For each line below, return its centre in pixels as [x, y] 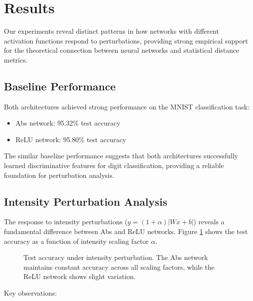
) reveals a [209, 222]
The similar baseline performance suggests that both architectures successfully [121, 156]
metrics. [16, 59]
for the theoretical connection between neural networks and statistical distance [122, 50]
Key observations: [31, 293]
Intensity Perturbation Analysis [86, 201]
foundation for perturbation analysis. [59, 175]
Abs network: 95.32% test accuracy [68, 123]
